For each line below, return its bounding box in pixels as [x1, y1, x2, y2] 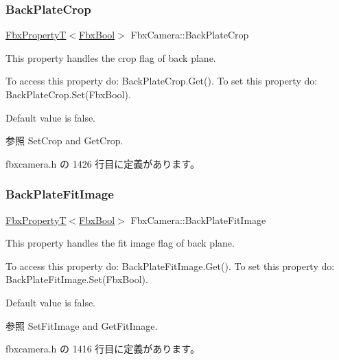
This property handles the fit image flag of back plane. [5, 236, 235, 250]
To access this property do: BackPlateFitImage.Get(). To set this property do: [5, 258, 335, 273]
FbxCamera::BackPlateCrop [130, 27, 249, 42]
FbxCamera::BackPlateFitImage [130, 212, 266, 227]
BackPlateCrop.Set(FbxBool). [5, 87, 131, 101]
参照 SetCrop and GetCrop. [5, 133, 124, 148]
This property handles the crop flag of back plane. [5, 50, 216, 65]
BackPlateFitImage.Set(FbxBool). [5, 272, 148, 286]
